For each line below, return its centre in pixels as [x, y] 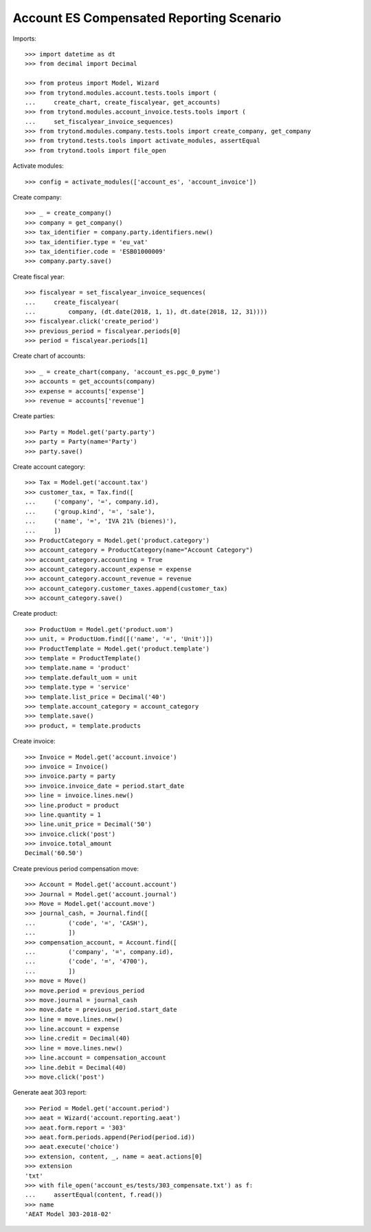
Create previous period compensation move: [76, 868]
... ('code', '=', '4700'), [87, 962]
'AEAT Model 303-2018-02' [69, 1214]
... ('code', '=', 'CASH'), [87, 923]
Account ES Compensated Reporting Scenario [147, 18]
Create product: [35, 614]
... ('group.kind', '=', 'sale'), [90, 511]
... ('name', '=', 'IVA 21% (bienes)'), [101, 521]
